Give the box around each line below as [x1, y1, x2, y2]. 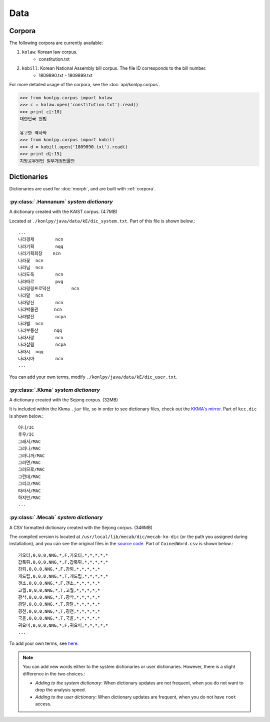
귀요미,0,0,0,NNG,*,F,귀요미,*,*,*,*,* [18, 622, 108, 628]
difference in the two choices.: [22, 670, 85, 676]
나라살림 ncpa [18, 342, 66, 348]
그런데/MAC [18, 473, 41, 479]
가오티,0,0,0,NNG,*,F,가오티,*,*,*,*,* [18, 552, 108, 558]
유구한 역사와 [19, 130, 47, 135]
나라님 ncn [18, 265, 43, 270]
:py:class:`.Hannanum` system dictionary [9, 198, 113, 205]
